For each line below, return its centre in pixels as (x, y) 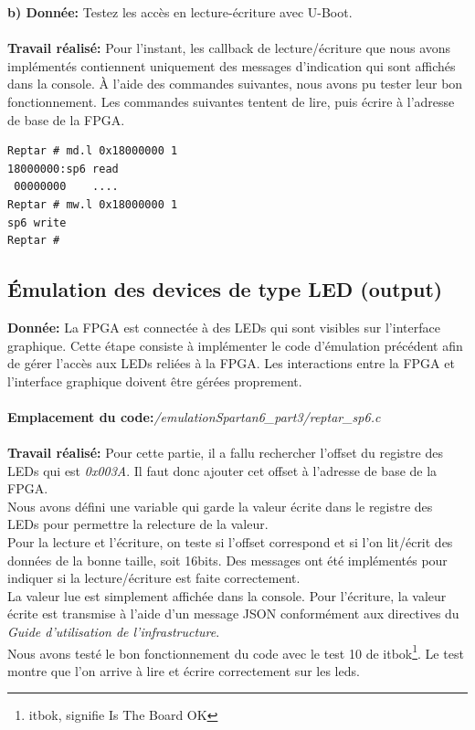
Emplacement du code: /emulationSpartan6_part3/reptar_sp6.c (194, 416)
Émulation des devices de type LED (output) (225, 289)
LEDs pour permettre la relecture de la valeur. (138, 524)
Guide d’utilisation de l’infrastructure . (114, 632)
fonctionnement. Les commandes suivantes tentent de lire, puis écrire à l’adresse (231, 101)
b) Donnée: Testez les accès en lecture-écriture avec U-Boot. (180, 12)
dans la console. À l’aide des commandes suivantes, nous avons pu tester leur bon (235, 84)
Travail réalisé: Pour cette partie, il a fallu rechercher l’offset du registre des (225, 453)
